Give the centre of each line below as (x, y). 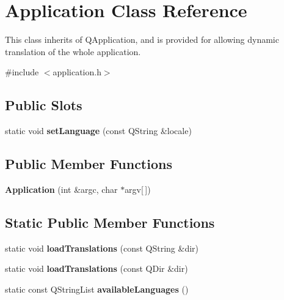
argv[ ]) (138, 189)
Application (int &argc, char (61, 189)
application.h (77, 72)
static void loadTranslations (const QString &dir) (102, 248)
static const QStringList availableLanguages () (97, 289)
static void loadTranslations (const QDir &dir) (96, 268)
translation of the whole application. (73, 51)
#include (22, 72)
